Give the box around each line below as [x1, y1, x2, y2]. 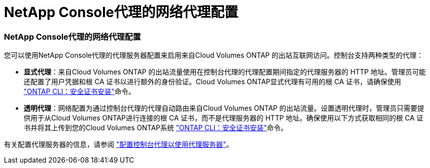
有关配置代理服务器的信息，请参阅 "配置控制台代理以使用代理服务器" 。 [4, 140, 233, 149]
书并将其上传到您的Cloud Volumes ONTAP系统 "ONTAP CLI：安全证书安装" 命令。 [24, 123, 288, 132]
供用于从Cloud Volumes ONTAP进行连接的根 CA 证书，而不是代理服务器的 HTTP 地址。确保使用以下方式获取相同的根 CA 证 [24, 114, 424, 122]
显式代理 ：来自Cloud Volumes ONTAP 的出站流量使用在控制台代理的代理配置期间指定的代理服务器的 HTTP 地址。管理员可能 [24, 68, 426, 76]
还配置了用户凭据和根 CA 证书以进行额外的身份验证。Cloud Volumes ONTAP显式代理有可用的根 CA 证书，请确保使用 [24, 77, 401, 86]
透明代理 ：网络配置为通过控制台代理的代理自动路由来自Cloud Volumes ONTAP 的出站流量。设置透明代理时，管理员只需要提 [24, 104, 425, 113]
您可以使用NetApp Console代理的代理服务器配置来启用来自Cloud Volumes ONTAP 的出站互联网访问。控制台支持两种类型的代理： [4, 51, 424, 60]
